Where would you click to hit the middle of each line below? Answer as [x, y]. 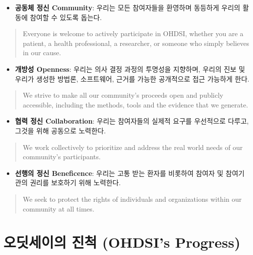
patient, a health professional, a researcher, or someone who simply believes [136, 43]
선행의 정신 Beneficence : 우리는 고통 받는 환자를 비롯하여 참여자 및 [119, 173]
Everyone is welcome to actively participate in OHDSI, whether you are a [133, 33]
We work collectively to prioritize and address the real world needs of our [133, 147]
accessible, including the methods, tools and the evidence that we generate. [135, 104]
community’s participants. [62, 157]
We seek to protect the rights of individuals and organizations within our [132, 199]
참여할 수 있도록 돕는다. [66, 17]
